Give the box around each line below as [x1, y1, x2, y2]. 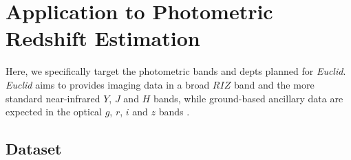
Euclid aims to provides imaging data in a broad [6, 77, 210, 91]
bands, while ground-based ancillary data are [153, 91, 343, 105]
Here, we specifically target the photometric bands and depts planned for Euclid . [6, 64, 346, 78]
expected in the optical [6, 104, 102, 119]
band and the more [233, 77, 315, 91]
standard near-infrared [6, 91, 100, 105]
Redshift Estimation [6, 24, 200, 52]
